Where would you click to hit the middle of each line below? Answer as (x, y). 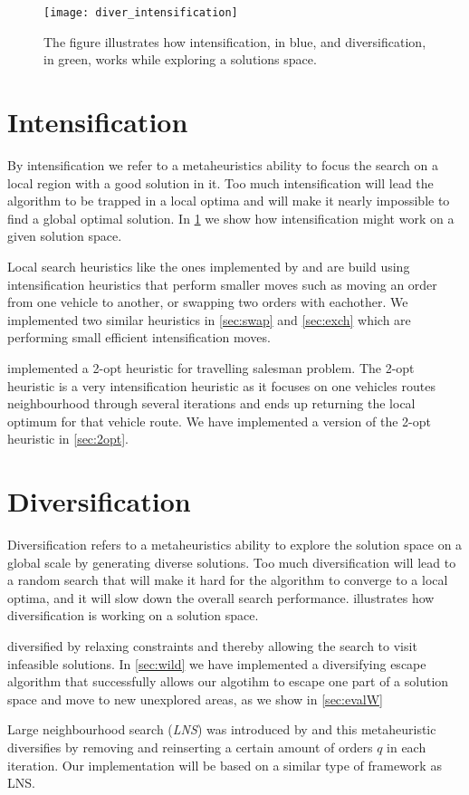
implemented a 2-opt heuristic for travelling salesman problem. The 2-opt (211, 367)
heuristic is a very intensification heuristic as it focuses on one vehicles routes (221, 385)
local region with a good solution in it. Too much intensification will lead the (220, 182)
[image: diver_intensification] (141, 13)
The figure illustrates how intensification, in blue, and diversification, (235, 41)
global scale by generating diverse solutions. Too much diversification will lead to (232, 562)
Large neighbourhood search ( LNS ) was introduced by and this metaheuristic (222, 729)
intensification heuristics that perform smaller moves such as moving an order (222, 284)
